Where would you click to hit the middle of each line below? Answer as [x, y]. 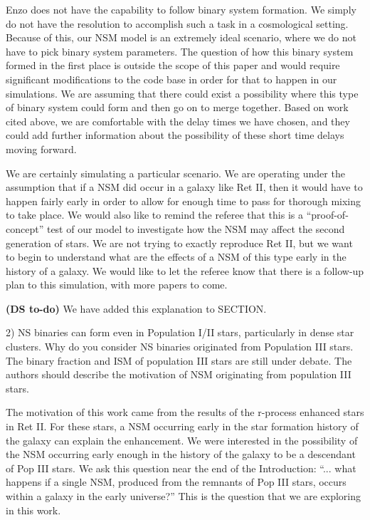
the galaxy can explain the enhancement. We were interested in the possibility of [182, 440]
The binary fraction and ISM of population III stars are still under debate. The [179, 360]
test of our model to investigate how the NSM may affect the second [196, 228]
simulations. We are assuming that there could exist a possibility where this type [182, 93]
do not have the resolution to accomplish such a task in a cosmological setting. [177, 23]
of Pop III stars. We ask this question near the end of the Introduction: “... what [181, 468]
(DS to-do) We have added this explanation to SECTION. [136, 308]
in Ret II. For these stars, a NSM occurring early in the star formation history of [182, 426]
